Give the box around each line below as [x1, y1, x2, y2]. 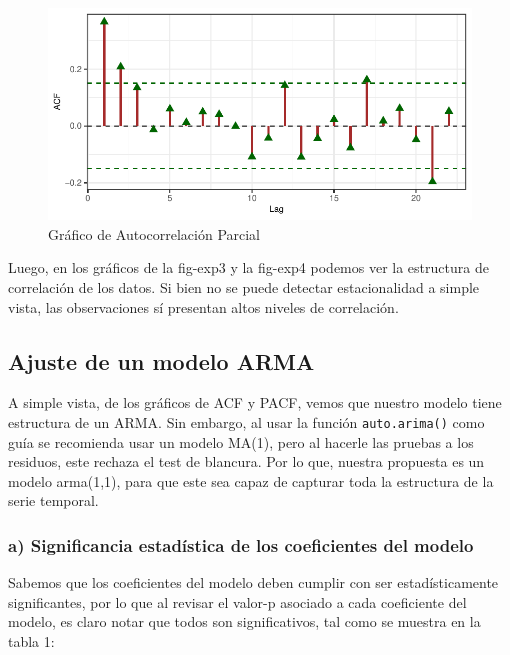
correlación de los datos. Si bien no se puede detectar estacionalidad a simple [8, 277, 480, 298]
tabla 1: [8, 631, 55, 652]
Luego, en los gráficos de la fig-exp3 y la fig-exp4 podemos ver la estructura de [8, 257, 489, 278]
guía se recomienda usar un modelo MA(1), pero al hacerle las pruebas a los [8, 431, 474, 452]
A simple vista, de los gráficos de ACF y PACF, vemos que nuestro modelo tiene [8, 392, 502, 413]
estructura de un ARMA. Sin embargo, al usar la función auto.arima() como [8, 412, 485, 433]
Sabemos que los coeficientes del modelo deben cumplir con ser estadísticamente [8, 572, 499, 593]
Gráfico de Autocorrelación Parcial [48, 223, 261, 244]
